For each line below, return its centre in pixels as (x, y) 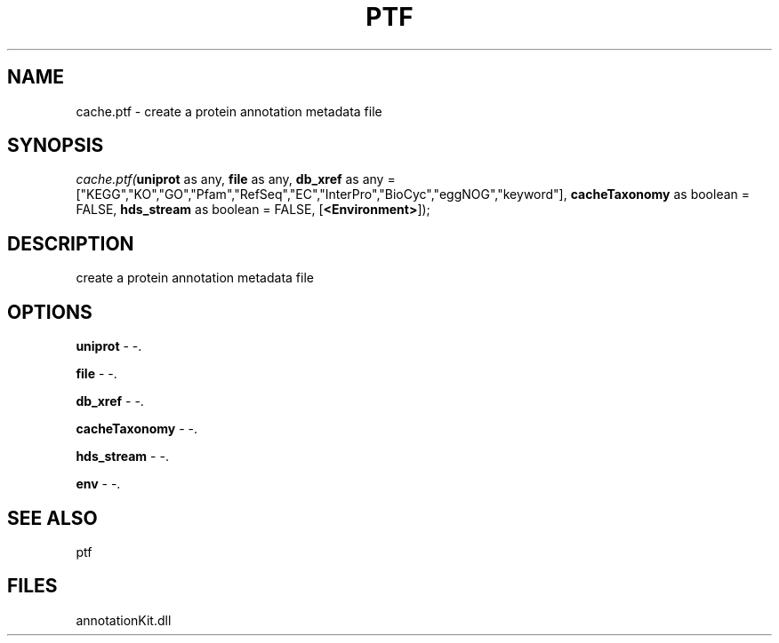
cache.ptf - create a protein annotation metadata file (229, 111)
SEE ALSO (52, 518)
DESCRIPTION (71, 243)
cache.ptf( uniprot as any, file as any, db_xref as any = (236, 179)
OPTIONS (50, 312)
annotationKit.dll (124, 620)
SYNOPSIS (56, 146)
